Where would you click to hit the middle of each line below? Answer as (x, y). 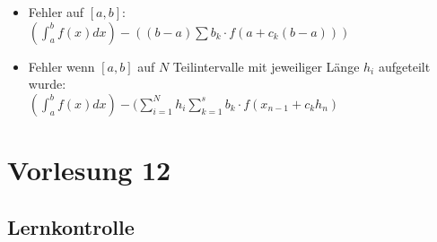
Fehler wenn (61, 66)
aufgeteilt (404, 66)
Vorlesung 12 (89, 169)
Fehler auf (56, 12)
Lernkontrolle (71, 226)
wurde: (47, 84)
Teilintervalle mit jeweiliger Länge (266, 66)
